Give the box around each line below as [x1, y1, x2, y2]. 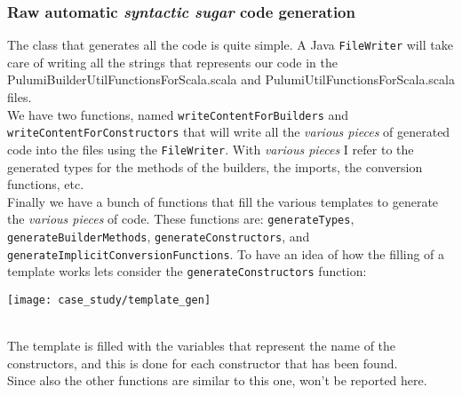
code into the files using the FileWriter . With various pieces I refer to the [7, 139, 414, 158]
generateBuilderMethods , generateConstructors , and [7, 227, 310, 246]
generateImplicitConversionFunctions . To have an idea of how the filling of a [7, 244, 445, 263]
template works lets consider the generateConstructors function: [7, 262, 367, 280]
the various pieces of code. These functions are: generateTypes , [7, 209, 354, 228]
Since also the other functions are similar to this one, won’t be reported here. [7, 371, 427, 390]
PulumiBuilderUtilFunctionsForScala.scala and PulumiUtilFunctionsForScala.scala [7, 70, 455, 89]
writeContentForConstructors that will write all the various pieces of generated [7, 122, 450, 141]
